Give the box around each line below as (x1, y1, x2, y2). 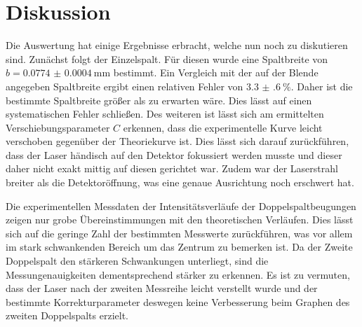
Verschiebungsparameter (6, 120, 110, 134)
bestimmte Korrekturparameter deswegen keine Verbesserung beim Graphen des (6, 294, 350, 309)
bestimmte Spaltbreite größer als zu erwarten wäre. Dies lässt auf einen (6, 92, 312, 107)
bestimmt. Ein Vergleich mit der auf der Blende (113, 65, 319, 80)
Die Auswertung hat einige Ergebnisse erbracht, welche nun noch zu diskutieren (6, 38, 348, 53)
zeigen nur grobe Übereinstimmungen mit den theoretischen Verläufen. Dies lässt (6, 212, 354, 227)
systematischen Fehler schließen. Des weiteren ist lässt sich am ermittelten (6, 106, 324, 121)
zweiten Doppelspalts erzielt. (6, 308, 128, 323)
